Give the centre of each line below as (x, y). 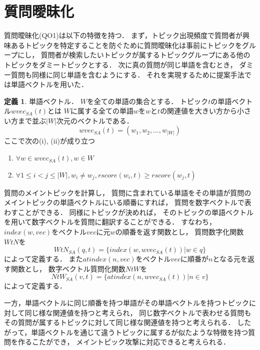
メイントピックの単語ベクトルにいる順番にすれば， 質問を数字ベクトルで (124, 202)
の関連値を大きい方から (199, 111)
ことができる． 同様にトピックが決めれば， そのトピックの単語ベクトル (136, 212)
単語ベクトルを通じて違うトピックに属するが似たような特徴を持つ (140, 332)
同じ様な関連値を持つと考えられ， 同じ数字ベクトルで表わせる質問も (138, 312)
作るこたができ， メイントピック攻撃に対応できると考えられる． (124, 342)
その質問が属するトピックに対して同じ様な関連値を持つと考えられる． (119, 322)
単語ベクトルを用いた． (49, 84)
